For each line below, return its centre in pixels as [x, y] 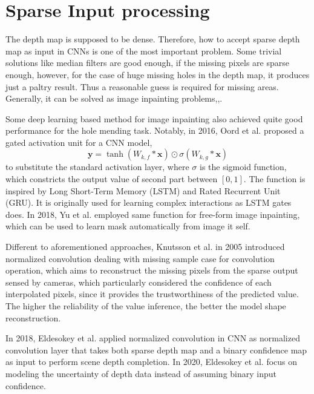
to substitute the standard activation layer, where [97, 167]
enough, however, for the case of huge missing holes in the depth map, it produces [158, 74]
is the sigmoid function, [243, 167]
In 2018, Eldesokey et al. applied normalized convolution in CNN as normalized [153, 338]
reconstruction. [33, 317]
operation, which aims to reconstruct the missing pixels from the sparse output [152, 270]
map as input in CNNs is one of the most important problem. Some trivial [144, 51]
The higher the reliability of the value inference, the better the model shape [146, 306]
